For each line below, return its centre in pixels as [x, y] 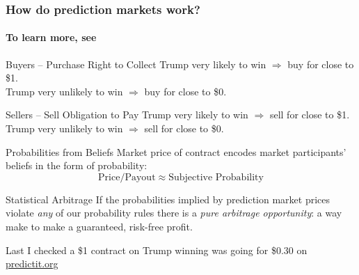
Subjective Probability [216, 177]
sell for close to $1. [310, 115]
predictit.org [32, 264]
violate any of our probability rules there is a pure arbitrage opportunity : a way [174, 213]
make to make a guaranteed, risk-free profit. [99, 226]
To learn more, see [51, 37]
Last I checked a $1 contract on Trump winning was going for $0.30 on [157, 250]
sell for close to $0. [184, 128]
